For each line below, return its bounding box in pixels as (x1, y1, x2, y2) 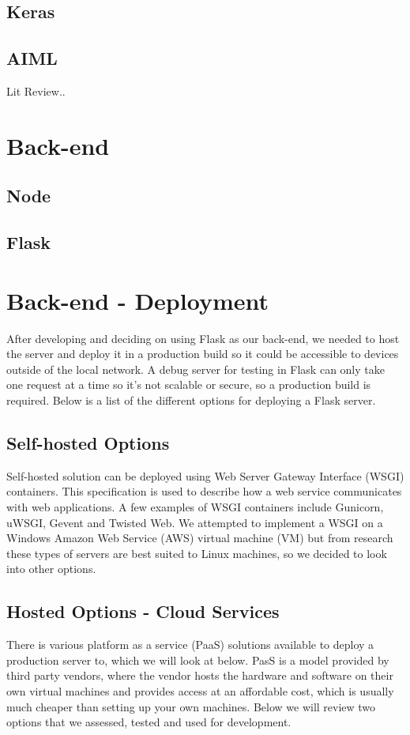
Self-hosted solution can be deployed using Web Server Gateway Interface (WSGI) (6, 467, 404, 484)
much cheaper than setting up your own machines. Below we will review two (6, 698, 376, 714)
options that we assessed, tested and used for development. (6, 714, 292, 730)
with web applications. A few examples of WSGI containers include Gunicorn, (6, 499, 384, 514)
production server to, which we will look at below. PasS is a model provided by (6, 651, 389, 668)
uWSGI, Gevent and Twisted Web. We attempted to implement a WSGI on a (6, 514, 383, 530)
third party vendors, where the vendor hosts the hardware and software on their (6, 667, 393, 684)
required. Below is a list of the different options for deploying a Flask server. (6, 392, 376, 409)
